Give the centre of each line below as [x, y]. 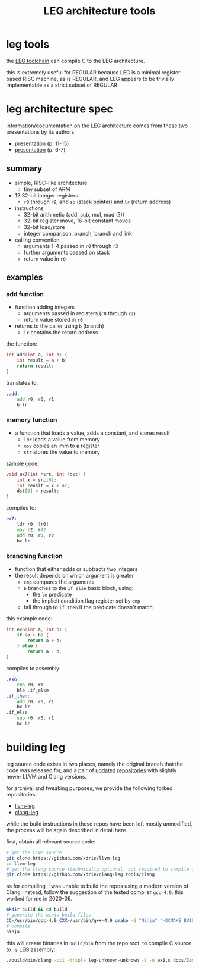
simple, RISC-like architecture [51, 183]
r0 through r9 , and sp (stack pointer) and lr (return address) [97, 202]
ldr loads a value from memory [62, 439]
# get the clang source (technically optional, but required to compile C [100, 869]
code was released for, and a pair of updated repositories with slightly [92, 770]
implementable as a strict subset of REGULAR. [63, 85]
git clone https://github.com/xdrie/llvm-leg [63, 858]
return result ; [36, 366]
